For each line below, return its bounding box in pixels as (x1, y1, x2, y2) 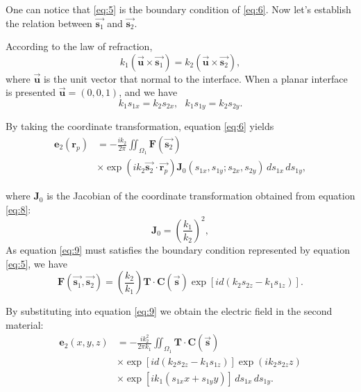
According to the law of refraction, (6, 39, 153, 54)
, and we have (119, 85, 178, 99)
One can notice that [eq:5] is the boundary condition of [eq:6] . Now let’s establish (6, 2, 351, 16)
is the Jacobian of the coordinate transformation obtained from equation (47, 188, 355, 203)
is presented (6, 85, 56, 99)
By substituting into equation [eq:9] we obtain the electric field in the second (6, 304, 333, 318)
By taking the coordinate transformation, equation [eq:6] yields (6, 119, 274, 133)
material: (6, 317, 44, 332)
